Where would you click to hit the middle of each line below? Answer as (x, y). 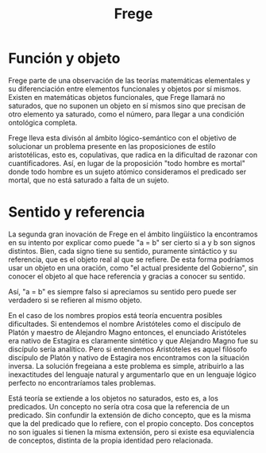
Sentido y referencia (77, 212)
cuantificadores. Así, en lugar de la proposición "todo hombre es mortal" (127, 163)
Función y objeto (64, 58)
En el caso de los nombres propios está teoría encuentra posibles (115, 315)
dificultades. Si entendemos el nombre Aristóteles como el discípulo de (125, 324)
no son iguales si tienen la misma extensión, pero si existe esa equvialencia (131, 432)
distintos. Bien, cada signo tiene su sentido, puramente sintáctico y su (123, 251)
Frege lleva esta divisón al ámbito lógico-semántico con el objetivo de (122, 138)
